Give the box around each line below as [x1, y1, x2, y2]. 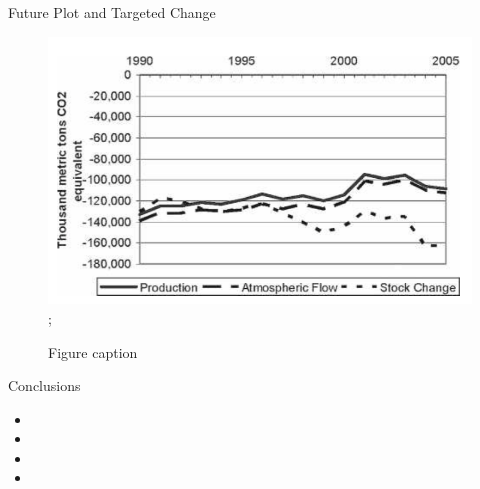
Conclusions [8, 375, 81, 396]
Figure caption [48, 341, 138, 362]
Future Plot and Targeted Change [8, 2, 216, 22]
